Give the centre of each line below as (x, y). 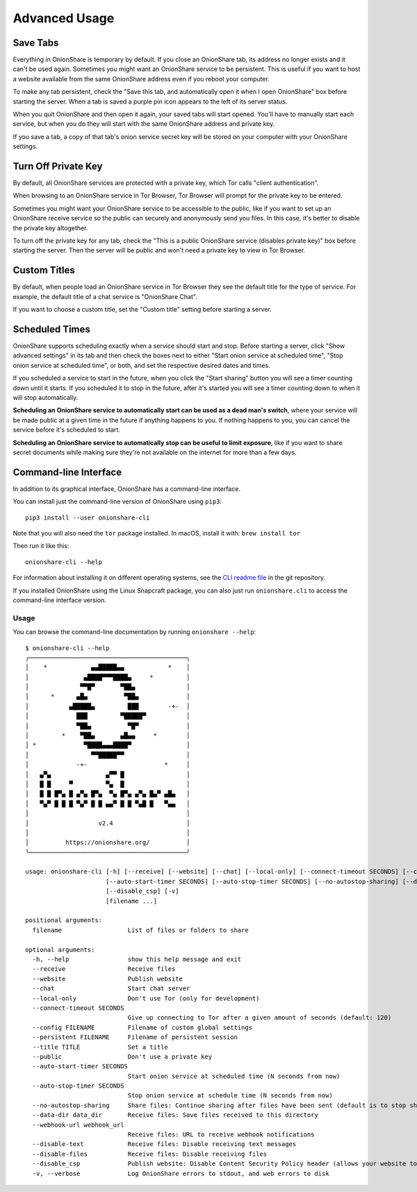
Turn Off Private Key (58, 166)
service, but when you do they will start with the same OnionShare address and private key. (144, 124)
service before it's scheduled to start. (67, 430)
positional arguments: (64, 920)
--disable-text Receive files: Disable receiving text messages (164, 1144)
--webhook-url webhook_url (78, 1125)
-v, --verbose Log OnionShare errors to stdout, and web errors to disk (181, 1173)
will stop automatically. (46, 397)
